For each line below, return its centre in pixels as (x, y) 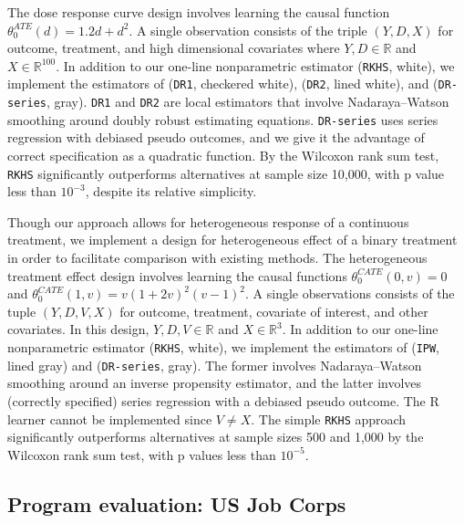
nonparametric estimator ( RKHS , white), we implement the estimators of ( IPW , (224, 347)
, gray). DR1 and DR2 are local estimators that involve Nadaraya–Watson (247, 102)
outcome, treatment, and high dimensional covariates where (174, 48)
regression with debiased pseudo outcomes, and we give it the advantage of (216, 137)
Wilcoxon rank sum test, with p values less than (142, 454)
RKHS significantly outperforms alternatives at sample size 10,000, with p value (226, 173)
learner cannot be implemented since (110, 418)
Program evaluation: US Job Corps (177, 503)
